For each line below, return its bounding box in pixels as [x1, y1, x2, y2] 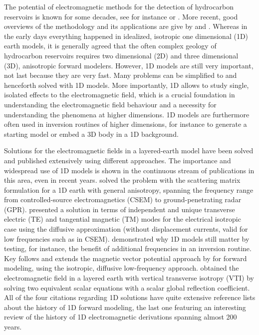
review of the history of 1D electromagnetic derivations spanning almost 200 [4, 312, 237, 322]
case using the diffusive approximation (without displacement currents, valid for [4, 224, 248, 234]
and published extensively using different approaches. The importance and [4, 155, 231, 165]
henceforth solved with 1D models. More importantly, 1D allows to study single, [4, 79, 249, 90]
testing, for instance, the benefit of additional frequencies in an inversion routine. [4, 243, 252, 254]
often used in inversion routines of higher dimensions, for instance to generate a [4, 119, 247, 129]
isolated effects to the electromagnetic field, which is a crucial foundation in [4, 89, 235, 100]
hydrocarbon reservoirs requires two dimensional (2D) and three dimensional [4, 50, 239, 60]
